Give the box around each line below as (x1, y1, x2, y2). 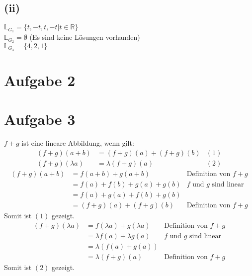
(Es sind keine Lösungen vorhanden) (29, 32, 140, 42)
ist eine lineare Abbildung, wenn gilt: (21, 138, 134, 148)
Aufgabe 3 (4, 109, 76, 129)
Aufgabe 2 (4, 70, 76, 90)
